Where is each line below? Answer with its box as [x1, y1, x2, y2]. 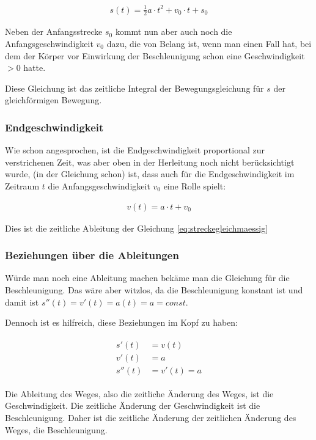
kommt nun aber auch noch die [115, 25, 232, 38]
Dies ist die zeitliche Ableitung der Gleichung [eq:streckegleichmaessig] [5, 221, 268, 234]
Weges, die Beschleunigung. [5, 423, 108, 436]
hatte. [23, 61, 46, 74]
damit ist [5, 295, 39, 308]
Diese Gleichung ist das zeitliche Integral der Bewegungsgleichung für [5, 81, 264, 94]
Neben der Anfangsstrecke [5, 25, 103, 38]
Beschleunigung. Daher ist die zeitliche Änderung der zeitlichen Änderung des [5, 411, 296, 424]
